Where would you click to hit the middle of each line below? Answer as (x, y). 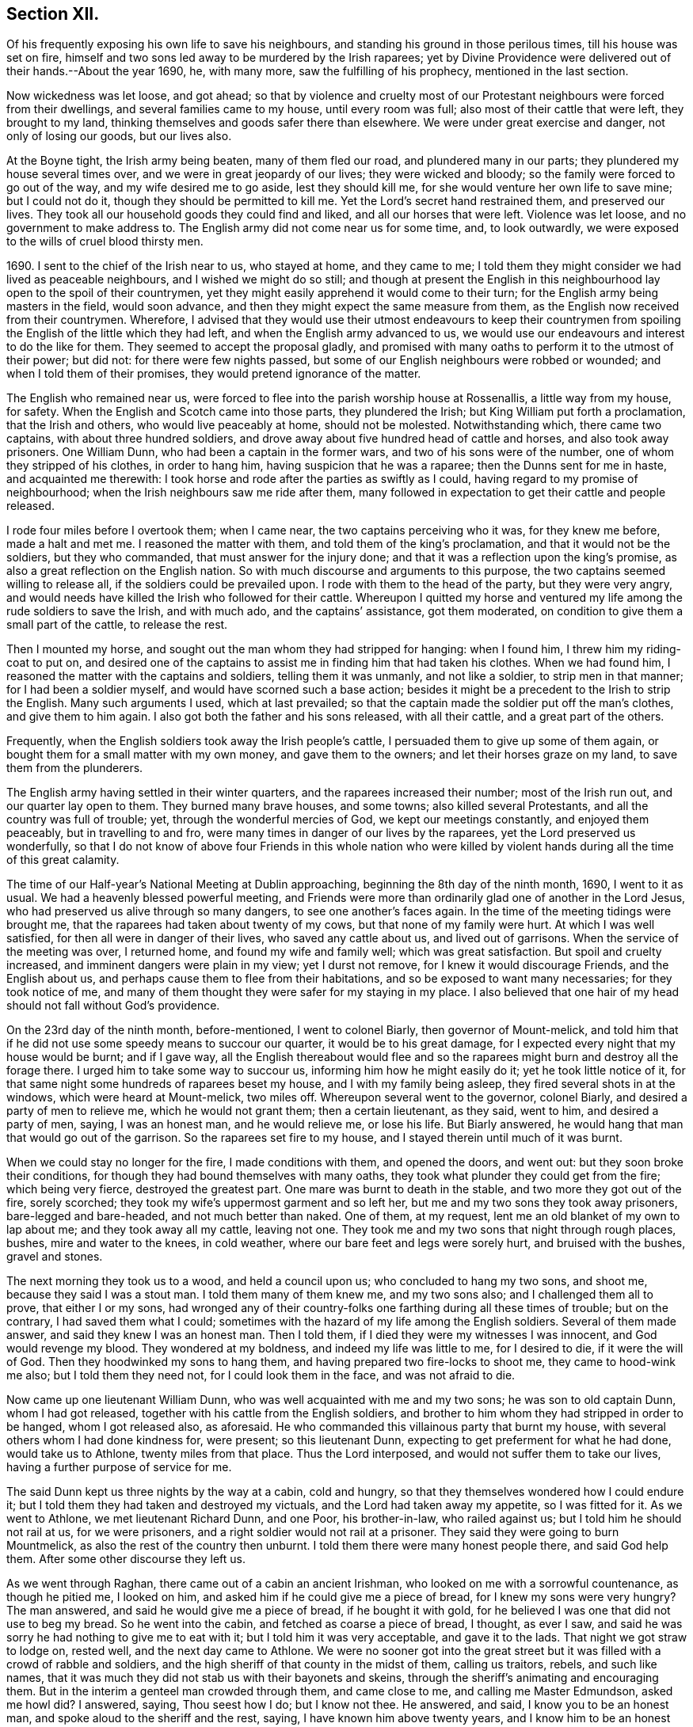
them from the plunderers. (75, 768)
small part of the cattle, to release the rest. (117, 625)
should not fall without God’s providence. (113, 1006)
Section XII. (53, 14)
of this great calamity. (63, 860)
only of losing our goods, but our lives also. (119, 136)
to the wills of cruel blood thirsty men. (105, 242)
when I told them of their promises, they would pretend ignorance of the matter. (214, 374)
